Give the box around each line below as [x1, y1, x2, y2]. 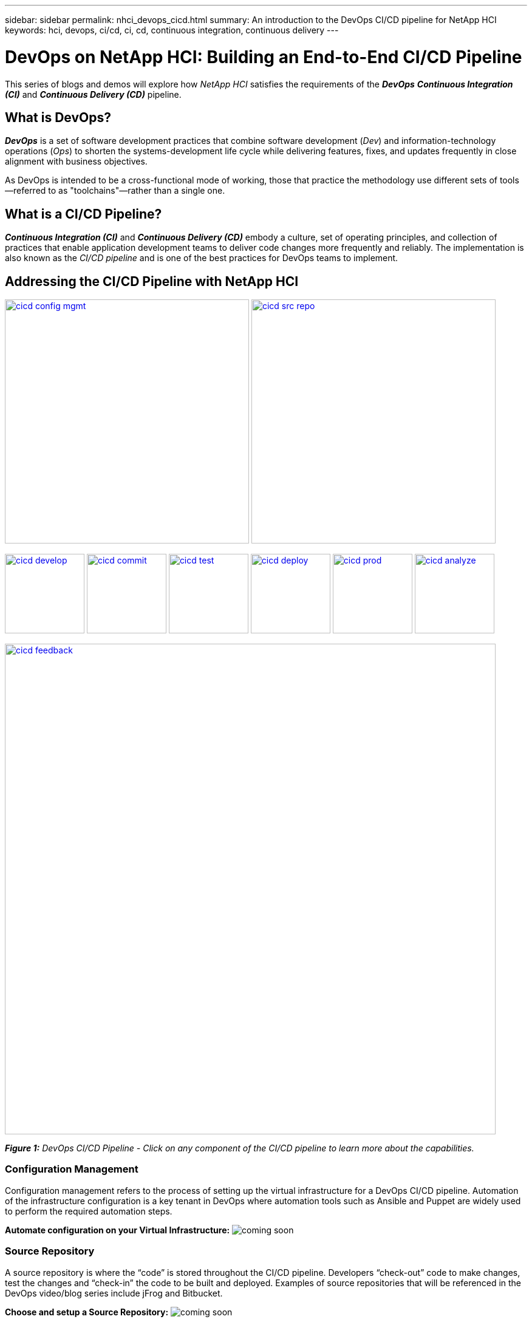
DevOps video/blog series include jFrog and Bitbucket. [5, 1287, 223, 1298]
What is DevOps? [5, 109, 111, 125]
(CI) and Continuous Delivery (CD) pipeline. [5, 89, 182, 100]
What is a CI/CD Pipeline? [5, 206, 162, 222]
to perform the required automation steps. [5, 1205, 172, 1216]
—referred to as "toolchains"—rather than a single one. [5, 185, 225, 196]
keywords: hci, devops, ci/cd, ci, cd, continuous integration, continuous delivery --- [5, 25, 339, 35]
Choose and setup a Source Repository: [5, 1306, 169, 1317]
